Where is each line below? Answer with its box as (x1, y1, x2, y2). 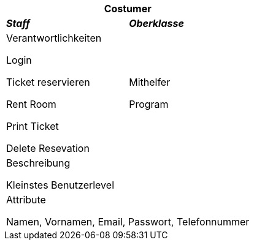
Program (129, 98, 169, 110)
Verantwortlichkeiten (6, 32, 102, 44)
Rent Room (6, 98, 56, 110)
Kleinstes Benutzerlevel (6, 179, 114, 191)
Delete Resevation (6, 142, 90, 154)
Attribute (6, 194, 46, 206)
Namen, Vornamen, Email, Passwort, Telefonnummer (6, 216, 250, 228)
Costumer (104, 2, 152, 15)
